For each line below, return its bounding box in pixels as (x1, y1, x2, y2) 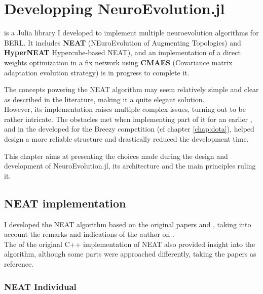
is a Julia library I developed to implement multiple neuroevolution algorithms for (4, 27, 259, 38)
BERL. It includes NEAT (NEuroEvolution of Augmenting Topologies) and (4, 37, 241, 48)
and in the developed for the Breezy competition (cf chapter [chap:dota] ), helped (4, 123, 254, 134)
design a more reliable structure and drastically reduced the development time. (4, 134, 249, 144)
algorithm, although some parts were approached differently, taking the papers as (4, 248, 256, 259)
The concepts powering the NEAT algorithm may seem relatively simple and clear (4, 84, 259, 95)
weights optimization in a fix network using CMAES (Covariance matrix (4, 57, 233, 67)
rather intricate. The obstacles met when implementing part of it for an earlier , (4, 113, 252, 124)
